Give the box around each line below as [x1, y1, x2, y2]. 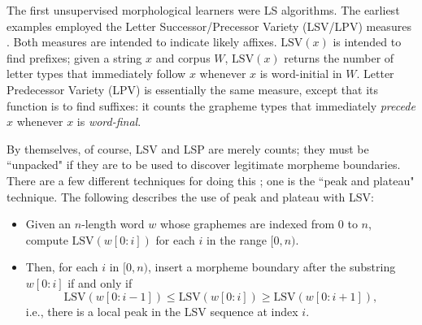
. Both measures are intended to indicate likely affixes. [7, 33, 277, 50]
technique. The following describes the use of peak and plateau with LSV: [7, 188, 374, 205]
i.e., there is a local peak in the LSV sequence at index [25, 302, 298, 319]
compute [25, 231, 68, 248]
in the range [206, 231, 267, 248]
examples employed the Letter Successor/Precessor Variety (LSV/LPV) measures [7, 17, 411, 34]
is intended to [333, 33, 402, 50]
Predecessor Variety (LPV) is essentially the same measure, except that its [7, 80, 379, 97]
